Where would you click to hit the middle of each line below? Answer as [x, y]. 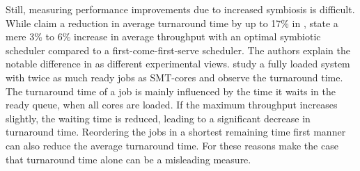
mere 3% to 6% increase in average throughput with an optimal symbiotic [163, 36]
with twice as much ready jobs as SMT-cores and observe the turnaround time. [174, 77]
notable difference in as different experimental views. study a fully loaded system [178, 64]
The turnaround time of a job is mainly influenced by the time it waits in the [171, 91]
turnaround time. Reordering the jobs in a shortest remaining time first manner [176, 132]
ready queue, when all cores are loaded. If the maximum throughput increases [172, 105]
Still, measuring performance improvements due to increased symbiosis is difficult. [180, 9]
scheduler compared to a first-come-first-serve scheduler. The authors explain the [178, 50]
